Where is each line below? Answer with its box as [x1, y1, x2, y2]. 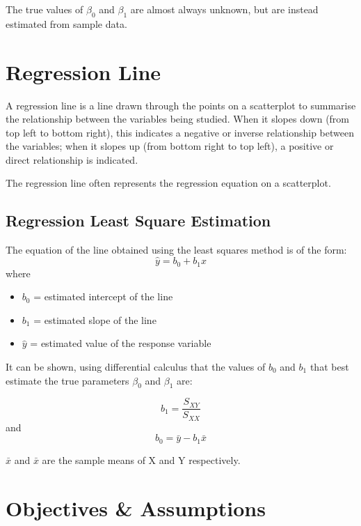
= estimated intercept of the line [33, 289, 173, 304]
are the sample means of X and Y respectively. [42, 452, 241, 467]
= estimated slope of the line [33, 312, 157, 327]
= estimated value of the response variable [30, 336, 211, 350]
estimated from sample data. [6, 16, 127, 31]
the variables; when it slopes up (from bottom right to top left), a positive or [6, 139, 334, 153]
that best [310, 359, 349, 373]
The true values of [6, 2, 83, 16]
